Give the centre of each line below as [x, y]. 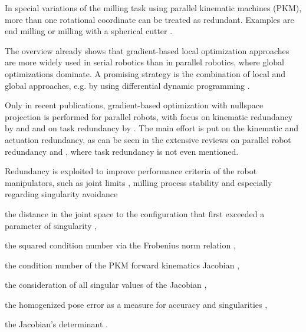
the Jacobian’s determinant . [56, 324]
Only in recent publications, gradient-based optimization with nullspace [134, 105]
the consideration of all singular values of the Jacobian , [106, 285]
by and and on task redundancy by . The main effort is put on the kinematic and [152, 128]
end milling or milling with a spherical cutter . [89, 31]
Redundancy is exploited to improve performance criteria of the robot [131, 171]
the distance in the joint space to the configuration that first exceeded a [135, 213]
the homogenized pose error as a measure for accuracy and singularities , [136, 304]
